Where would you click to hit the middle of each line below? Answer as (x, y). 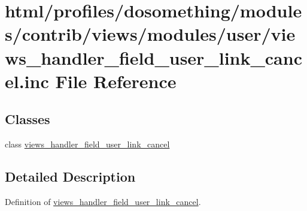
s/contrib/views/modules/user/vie (150, 34)
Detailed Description (70, 177)
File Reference (116, 81)
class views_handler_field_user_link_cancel (87, 144)
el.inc (27, 81)
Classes (28, 119)
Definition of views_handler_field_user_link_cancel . (103, 201)
